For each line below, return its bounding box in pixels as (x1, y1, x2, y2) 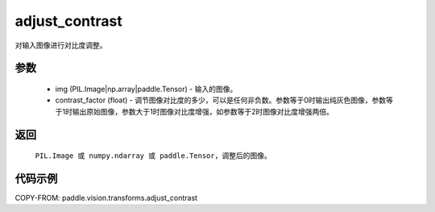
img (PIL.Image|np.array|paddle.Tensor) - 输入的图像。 (55, 84, 238, 94)
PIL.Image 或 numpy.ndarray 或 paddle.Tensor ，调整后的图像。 (35, 151, 271, 160)
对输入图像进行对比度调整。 (14, 40, 107, 50)
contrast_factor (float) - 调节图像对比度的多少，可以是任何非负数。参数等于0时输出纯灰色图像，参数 (55, 95, 387, 105)
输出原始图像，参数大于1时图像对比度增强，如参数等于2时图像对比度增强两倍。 (72, 106, 333, 116)
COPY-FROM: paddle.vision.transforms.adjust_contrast (14, 193, 197, 203)
